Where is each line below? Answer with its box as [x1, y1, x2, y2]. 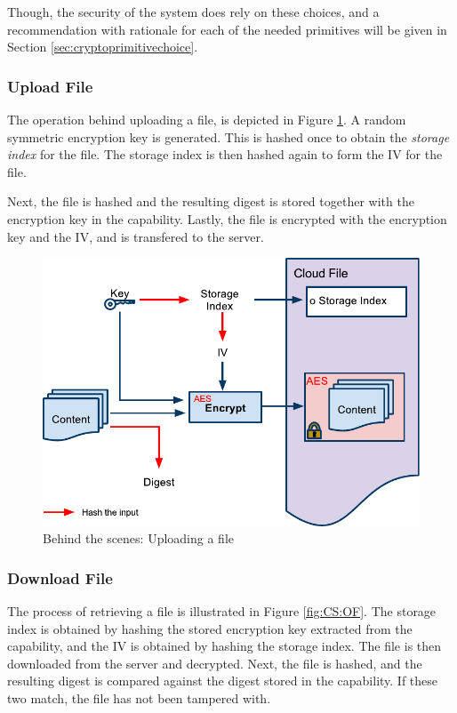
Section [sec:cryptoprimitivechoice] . [7, 37, 198, 56]
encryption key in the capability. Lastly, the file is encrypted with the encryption [7, 209, 447, 228]
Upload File [7, 75, 93, 97]
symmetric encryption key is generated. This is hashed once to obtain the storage [7, 127, 450, 146]
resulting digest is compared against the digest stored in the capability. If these [7, 671, 438, 690]
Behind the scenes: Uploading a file [43, 529, 235, 548]
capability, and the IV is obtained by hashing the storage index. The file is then [7, 637, 442, 655]
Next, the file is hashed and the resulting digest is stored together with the [7, 192, 414, 211]
